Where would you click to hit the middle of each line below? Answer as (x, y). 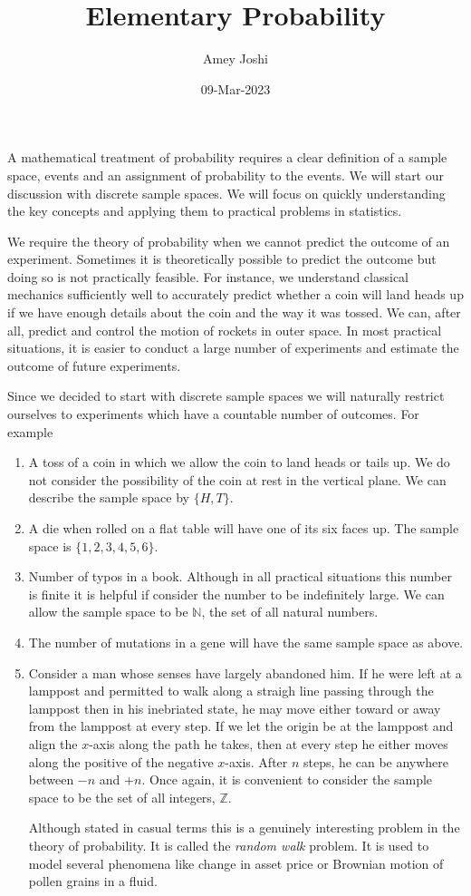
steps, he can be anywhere (376, 761)
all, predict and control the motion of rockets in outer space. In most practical (225, 330)
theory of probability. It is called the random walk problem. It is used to (229, 845)
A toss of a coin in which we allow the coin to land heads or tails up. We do (239, 462)
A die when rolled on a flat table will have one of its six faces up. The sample (244, 528)
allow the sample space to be (108, 612)
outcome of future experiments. (94, 365)
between (51, 779)
